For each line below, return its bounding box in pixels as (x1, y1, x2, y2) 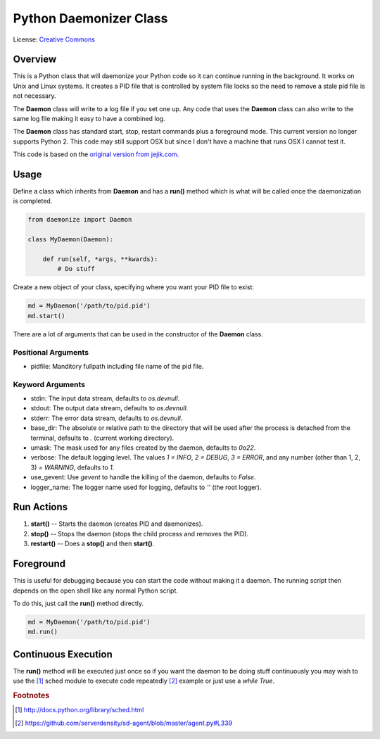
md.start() (27, 312, 65, 320)
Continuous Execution (13, 648, 113, 660)
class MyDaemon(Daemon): (27, 236, 114, 244)
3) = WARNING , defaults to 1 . (30, 463, 115, 472)
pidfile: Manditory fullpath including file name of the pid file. (30, 362, 204, 370)
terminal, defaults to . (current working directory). (30, 434, 175, 442)
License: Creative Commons (13, 35, 95, 44)
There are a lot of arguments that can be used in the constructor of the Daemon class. (13, 329, 263, 338)
